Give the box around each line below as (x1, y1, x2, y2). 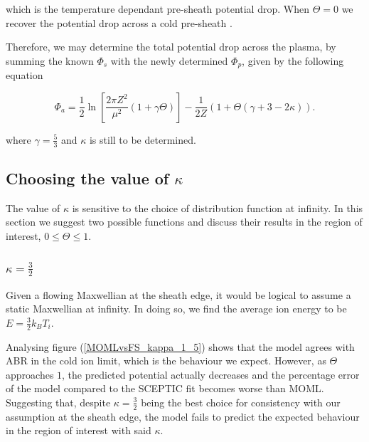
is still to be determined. (89, 132, 196, 147)
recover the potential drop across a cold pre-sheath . (6, 15, 232, 30)
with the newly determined (110, 53, 228, 68)
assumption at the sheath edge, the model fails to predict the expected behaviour (6, 409, 360, 423)
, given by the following (242, 53, 344, 68)
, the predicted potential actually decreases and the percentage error (62, 367, 360, 382)
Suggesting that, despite (6, 394, 111, 409)
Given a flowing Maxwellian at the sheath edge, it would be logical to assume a (6, 287, 351, 302)
